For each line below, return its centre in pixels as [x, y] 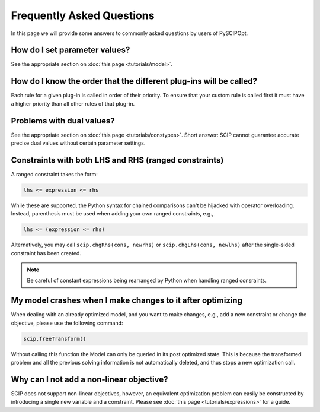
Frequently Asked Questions [83, 15]
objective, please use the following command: [67, 323]
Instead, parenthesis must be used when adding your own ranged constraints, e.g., [112, 214]
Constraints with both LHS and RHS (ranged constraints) [117, 160]
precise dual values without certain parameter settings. [78, 143]
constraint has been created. [46, 253]
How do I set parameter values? [71, 50]
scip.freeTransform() [55, 339]
